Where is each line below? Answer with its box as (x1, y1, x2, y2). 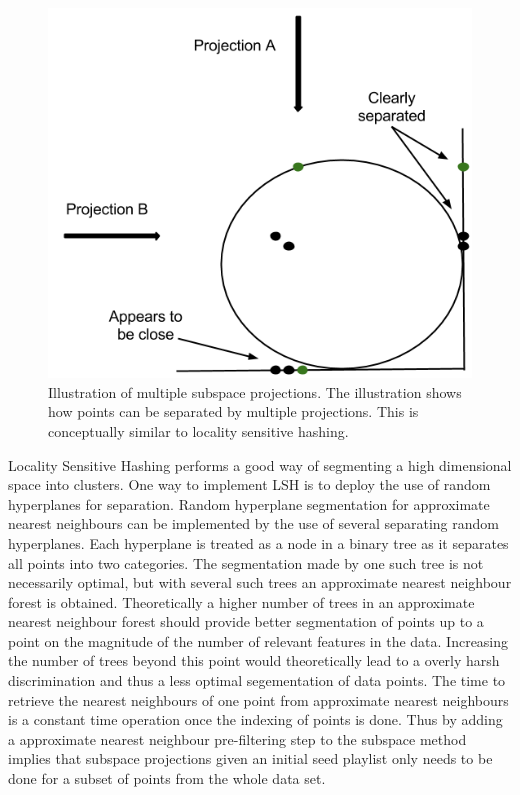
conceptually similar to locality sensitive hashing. (48, 420, 349, 441)
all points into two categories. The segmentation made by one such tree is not (8, 552, 484, 573)
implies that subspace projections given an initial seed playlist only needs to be (8, 748, 493, 769)
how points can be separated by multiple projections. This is (48, 401, 419, 422)
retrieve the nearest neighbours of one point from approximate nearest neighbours (8, 689, 509, 710)
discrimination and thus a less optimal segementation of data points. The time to (8, 670, 506, 691)
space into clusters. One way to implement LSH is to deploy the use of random (8, 474, 491, 495)
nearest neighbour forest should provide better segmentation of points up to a (8, 611, 484, 632)
